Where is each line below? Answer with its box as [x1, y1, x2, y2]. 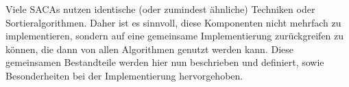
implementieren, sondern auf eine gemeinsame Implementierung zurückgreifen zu [5, 29, 344, 43]
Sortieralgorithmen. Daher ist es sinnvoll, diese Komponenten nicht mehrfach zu [5, 15, 341, 29]
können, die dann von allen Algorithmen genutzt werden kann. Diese [5, 41, 293, 56]
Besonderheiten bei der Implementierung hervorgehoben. [5, 68, 243, 82]
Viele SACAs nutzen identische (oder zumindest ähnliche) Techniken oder [5, 2, 315, 16]
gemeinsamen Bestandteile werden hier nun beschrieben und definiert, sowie [5, 55, 324, 69]
